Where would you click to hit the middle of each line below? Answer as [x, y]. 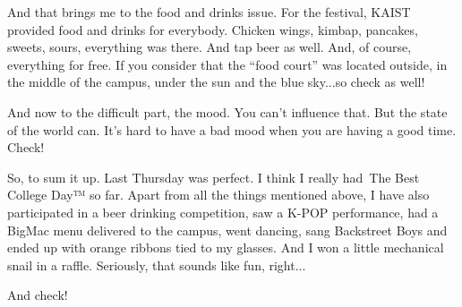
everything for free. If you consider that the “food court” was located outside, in [227, 64]
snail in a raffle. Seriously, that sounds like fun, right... [157, 264]
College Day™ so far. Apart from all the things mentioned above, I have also [218, 195]
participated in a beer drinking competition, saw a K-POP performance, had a [223, 212]
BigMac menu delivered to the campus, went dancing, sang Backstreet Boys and [227, 230]
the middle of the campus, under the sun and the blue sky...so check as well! [216, 82]
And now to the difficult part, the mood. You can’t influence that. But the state [227, 111]
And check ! [38, 295]
